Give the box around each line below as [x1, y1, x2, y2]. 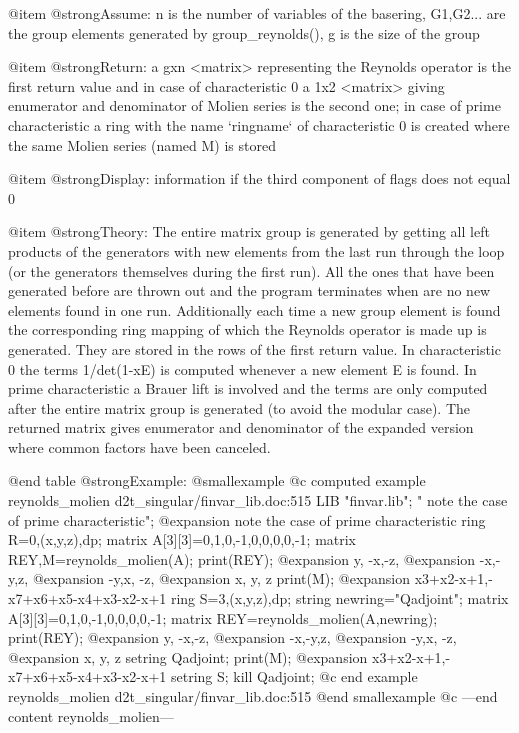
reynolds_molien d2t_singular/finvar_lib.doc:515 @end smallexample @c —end [8, 686, 498, 706]
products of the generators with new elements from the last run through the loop [8, 240, 505, 261]
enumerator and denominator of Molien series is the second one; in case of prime [8, 95, 501, 116]
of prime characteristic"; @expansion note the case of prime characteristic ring [8, 509, 486, 530]
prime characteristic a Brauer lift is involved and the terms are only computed [8, 378, 488, 399]
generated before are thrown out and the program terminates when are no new [8, 280, 491, 301]
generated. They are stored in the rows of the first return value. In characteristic [8, 338, 501, 359]
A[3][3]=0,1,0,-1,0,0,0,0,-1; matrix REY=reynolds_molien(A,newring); [8, 607, 438, 628]
